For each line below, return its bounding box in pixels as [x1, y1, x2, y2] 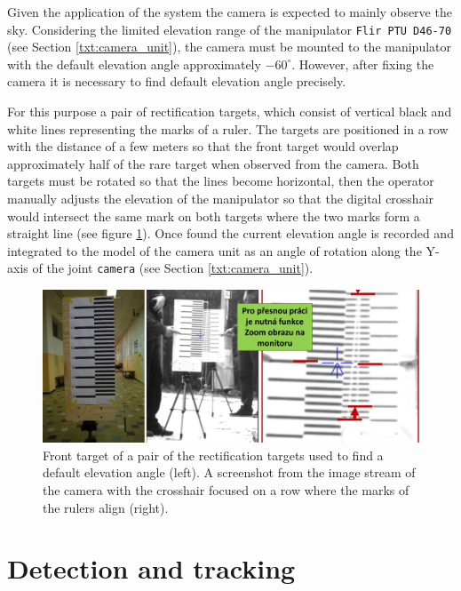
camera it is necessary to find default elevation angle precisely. [7, 72, 346, 91]
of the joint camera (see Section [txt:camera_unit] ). [32, 259, 314, 277]
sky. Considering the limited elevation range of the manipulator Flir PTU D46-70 [7, 20, 452, 38]
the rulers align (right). [43, 498, 169, 516]
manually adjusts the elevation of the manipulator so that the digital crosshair [7, 189, 434, 207]
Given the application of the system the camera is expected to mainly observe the [7, 3, 452, 20]
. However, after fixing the [291, 54, 434, 73]
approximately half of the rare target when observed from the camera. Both [7, 154, 419, 172]
